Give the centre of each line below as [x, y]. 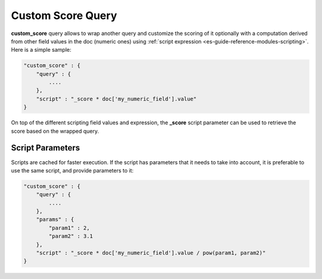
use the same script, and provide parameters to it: [72, 170]
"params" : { [55, 220]
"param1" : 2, [69, 228]
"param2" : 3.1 [71, 236]
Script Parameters [46, 148]
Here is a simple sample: [41, 50]
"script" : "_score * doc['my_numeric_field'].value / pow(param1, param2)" [151, 253]
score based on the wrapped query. [55, 131]
